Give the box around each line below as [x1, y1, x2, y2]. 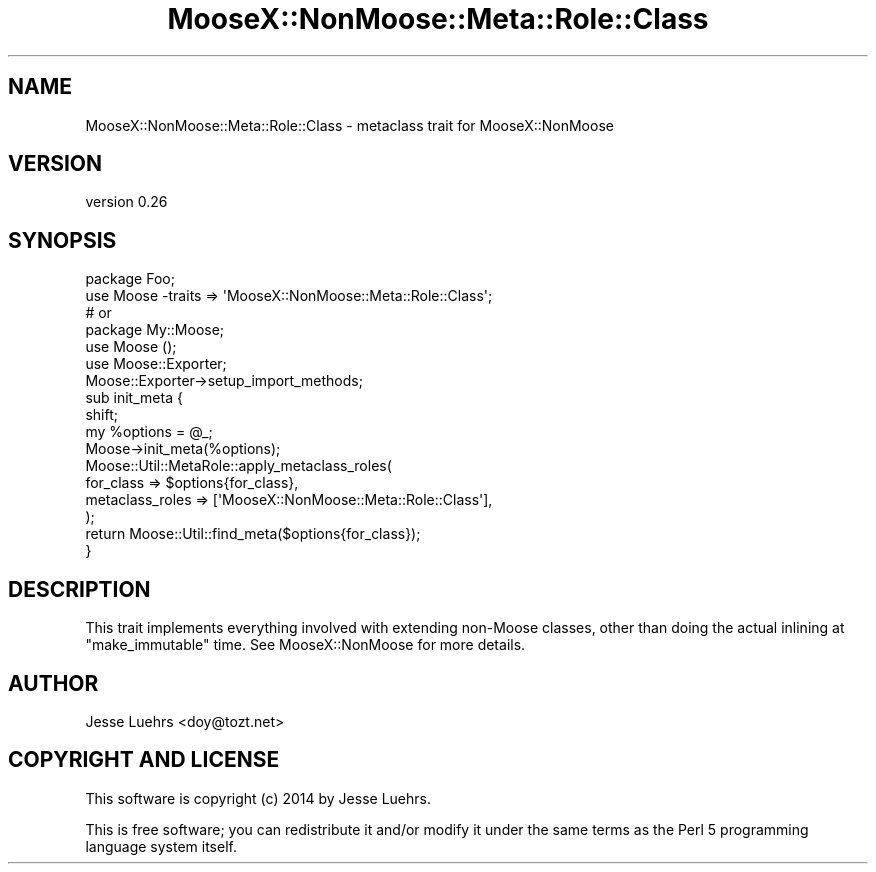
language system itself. [85, 837, 237, 855]
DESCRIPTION [8, 576, 151, 602]
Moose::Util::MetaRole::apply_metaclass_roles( [85, 457, 392, 475]
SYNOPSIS [8, 227, 117, 253]
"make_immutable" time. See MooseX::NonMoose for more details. [85, 636, 526, 654]
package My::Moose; [85, 321, 225, 339]
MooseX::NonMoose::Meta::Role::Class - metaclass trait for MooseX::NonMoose [85, 116, 614, 134]
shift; [85, 406, 118, 424]
